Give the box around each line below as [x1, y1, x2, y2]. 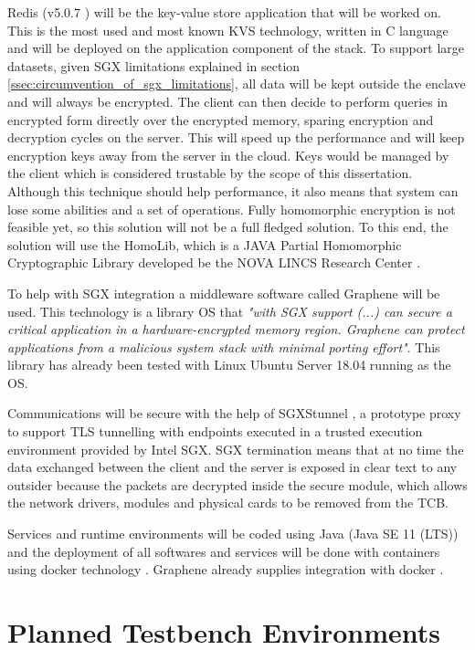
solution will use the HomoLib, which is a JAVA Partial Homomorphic [7, 235, 402, 254]
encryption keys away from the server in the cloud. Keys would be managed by [7, 145, 449, 164]
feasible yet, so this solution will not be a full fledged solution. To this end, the [7, 217, 449, 236]
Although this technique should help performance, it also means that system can [7, 181, 459, 200]
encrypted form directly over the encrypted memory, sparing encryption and [7, 110, 434, 129]
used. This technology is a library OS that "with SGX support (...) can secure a [7, 301, 452, 320]
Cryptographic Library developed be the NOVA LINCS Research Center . [7, 253, 421, 272]
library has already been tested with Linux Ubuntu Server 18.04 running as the [7, 355, 451, 374]
